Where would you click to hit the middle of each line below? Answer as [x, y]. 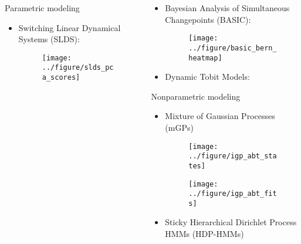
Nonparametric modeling [196, 96]
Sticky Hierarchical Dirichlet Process [231, 222]
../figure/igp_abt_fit [233, 194]
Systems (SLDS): [49, 39]
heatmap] [205, 58]
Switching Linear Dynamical [70, 27]
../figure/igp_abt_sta [233, 156]
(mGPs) [179, 127]
